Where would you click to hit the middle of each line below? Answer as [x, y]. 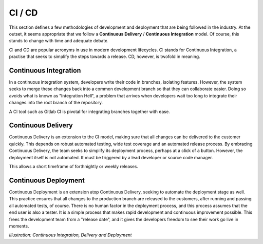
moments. [19, 226]
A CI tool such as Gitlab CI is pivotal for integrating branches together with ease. [89, 112]
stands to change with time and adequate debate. [59, 41]
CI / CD [23, 13]
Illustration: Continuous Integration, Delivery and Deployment [70, 235]
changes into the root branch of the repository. [56, 103]
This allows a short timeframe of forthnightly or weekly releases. [74, 167]
